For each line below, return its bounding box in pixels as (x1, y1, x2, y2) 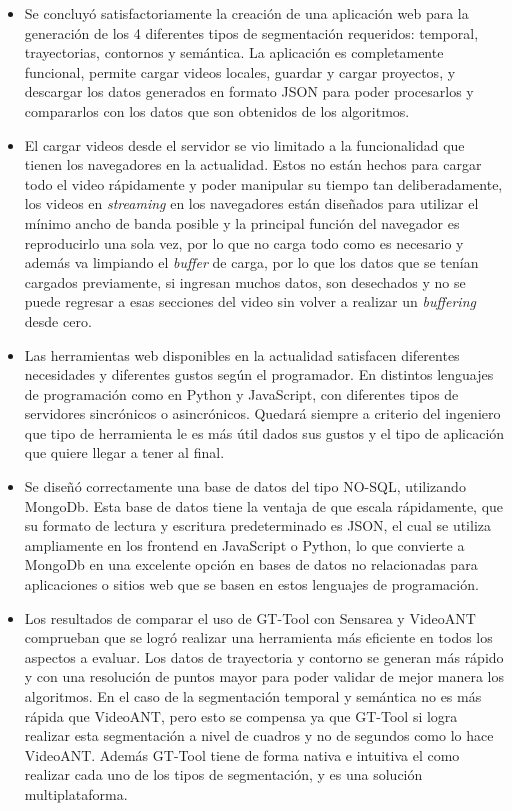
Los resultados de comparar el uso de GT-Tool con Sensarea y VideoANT (24, 607, 476, 628)
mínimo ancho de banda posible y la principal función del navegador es (24, 212, 460, 233)
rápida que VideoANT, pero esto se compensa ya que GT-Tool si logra (24, 705, 458, 726)
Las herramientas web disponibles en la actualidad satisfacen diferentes (24, 344, 460, 365)
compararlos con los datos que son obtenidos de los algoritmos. (24, 100, 410, 121)
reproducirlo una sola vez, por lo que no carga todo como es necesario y (24, 232, 464, 253)
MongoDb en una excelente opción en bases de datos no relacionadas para (24, 554, 478, 575)
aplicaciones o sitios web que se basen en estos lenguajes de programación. (24, 574, 479, 595)
